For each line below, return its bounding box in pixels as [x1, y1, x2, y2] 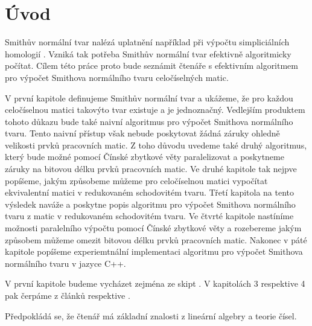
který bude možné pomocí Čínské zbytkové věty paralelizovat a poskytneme [5, 150, 284, 163]
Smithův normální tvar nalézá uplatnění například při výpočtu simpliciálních [5, 36, 290, 48]
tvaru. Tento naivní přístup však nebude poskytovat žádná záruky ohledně [5, 127, 280, 139]
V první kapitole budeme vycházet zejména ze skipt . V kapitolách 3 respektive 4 [5, 277, 305, 290]
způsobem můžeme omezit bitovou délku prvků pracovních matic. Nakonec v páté [5, 233, 307, 246]
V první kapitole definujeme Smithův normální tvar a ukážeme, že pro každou [5, 91, 293, 104]
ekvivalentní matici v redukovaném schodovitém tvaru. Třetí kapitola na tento [5, 186, 294, 199]
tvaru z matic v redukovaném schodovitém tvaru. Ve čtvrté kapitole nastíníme [5, 209, 294, 222]
